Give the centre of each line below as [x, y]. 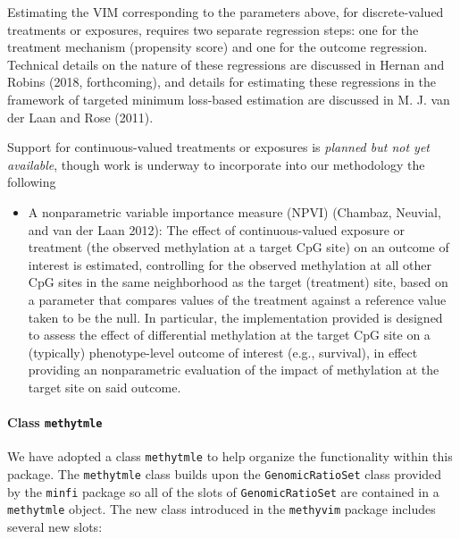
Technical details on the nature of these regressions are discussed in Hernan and [226, 64]
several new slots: [55, 526]
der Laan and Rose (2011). [80, 117]
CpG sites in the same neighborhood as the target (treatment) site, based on [238, 282]
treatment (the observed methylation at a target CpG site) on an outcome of [238, 247]
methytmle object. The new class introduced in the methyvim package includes [222, 509]
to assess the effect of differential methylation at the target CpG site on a [229, 335]
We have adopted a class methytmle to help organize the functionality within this [230, 456]
